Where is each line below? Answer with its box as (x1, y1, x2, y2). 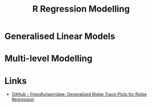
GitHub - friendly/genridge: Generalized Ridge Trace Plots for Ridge (11, 91, 147, 97)
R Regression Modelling (32, 3, 130, 15)
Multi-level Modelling (4, 53, 93, 64)
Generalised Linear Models (4, 31, 115, 42)
